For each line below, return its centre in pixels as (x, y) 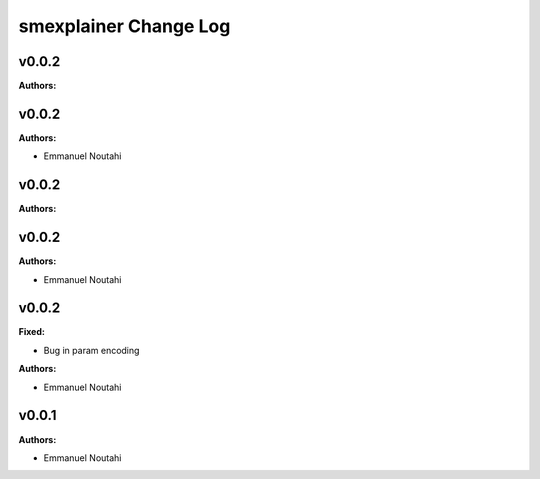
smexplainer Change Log (124, 26)
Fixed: (31, 332)
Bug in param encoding (91, 350)
